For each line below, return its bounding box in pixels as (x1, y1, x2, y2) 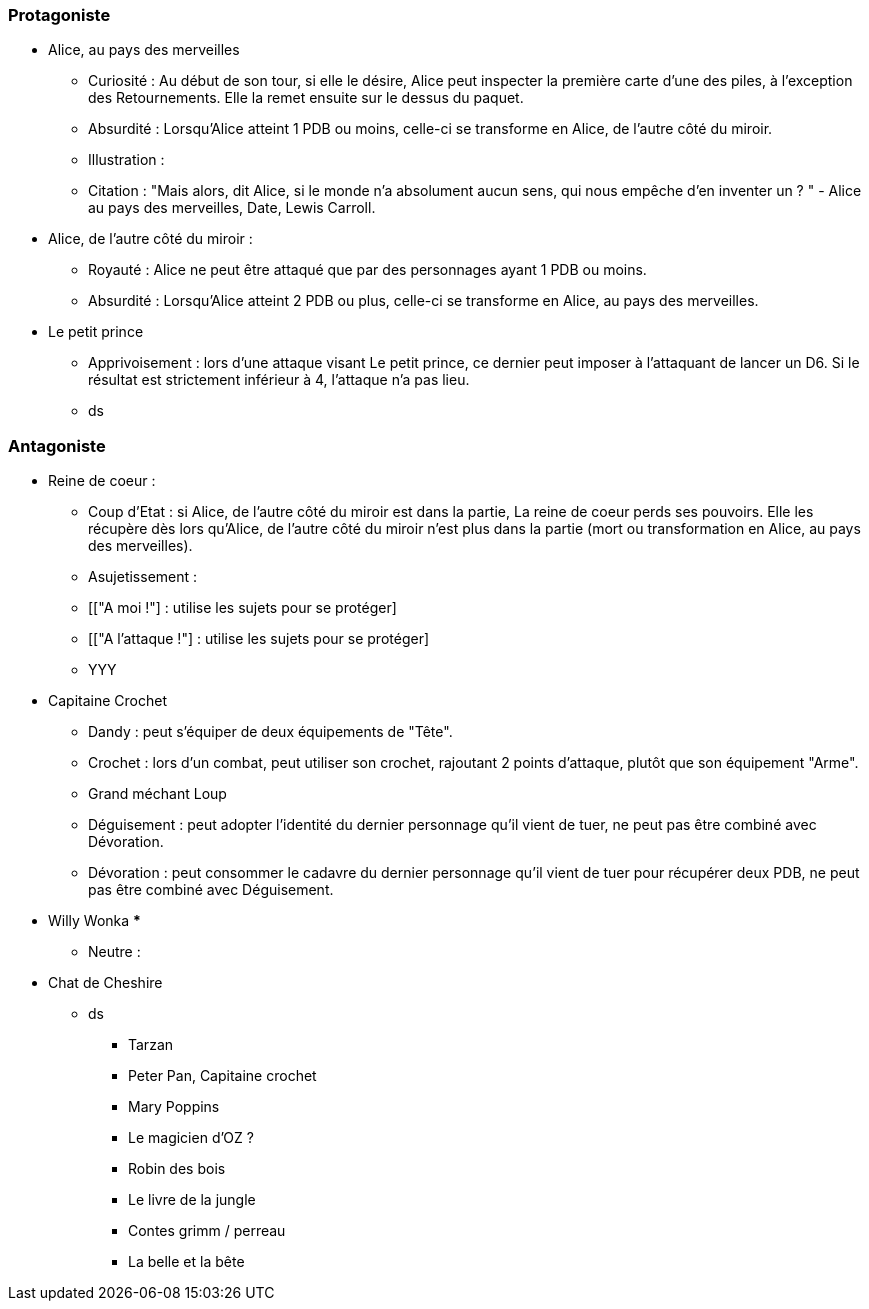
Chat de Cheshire (48, 974, 163, 992)
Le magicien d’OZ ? (128, 1129, 254, 1147)
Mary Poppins (128, 1098, 220, 1116)
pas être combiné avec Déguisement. (88, 881, 334, 899)
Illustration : (88, 151, 165, 169)
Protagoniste (8, 5, 111, 25)
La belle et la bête (128, 1253, 245, 1271)
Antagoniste (8, 435, 106, 456)
